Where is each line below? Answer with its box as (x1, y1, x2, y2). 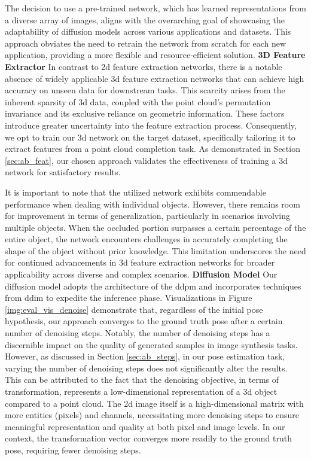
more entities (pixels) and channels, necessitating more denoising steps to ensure (5, 409, 299, 421)
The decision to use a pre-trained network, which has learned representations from (5, 2, 306, 14)
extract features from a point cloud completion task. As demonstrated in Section (5, 142, 300, 155)
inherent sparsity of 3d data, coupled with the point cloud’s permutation (5, 95, 271, 108)
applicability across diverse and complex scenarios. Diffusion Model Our (5, 268, 278, 281)
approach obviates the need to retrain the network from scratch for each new (5, 36, 286, 49)
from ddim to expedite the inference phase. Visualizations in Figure (5, 291, 252, 304)
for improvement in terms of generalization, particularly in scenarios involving (5, 209, 290, 222)
